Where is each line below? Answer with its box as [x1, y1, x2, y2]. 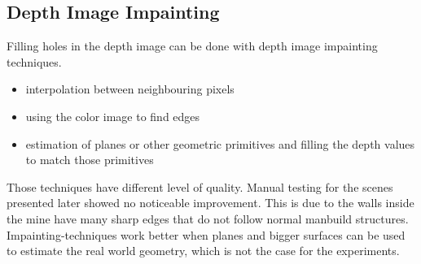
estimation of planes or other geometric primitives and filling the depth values [25, 135, 415, 152]
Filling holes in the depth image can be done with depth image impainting [7, 37, 378, 54]
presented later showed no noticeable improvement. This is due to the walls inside [7, 194, 414, 211]
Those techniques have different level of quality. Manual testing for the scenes [7, 178, 393, 195]
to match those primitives [25, 151, 154, 168]
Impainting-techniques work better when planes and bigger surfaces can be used [7, 226, 406, 243]
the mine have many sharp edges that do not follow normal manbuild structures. [7, 210, 409, 227]
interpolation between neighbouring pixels [25, 80, 235, 97]
